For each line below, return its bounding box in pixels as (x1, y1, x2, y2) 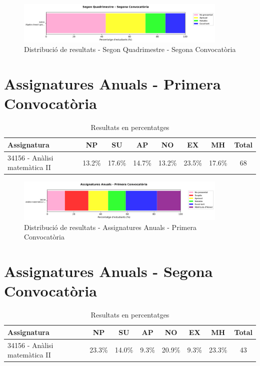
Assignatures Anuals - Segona (4, 261, 213, 281)
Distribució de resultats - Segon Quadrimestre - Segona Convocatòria (24, 44, 236, 54)
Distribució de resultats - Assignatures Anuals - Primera (24, 221, 196, 232)
